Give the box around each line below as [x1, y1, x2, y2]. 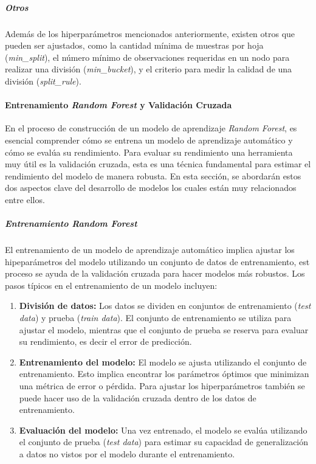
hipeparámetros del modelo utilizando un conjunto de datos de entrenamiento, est [5, 255, 310, 268]
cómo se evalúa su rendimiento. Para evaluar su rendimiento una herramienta [5, 145, 293, 158]
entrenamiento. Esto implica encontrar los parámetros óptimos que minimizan [19, 367, 309, 380]
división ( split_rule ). [5, 74, 81, 87]
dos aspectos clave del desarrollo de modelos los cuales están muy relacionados [5, 181, 297, 194]
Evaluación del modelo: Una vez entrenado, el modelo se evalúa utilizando [19, 423, 307, 436]
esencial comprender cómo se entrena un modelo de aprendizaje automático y [5, 133, 293, 146]
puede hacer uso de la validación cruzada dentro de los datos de [19, 391, 256, 404]
